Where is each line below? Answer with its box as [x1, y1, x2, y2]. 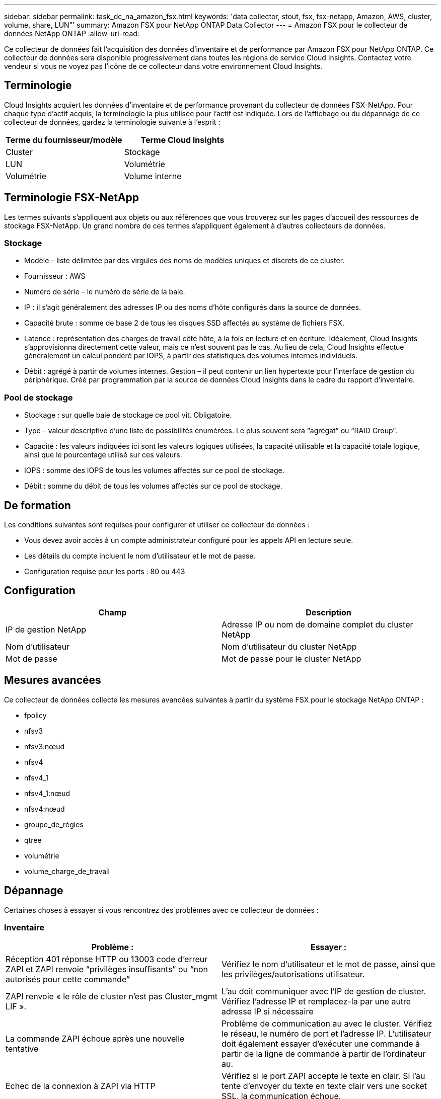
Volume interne [124, 171, 182, 181]
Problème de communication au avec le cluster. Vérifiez [222, 1018, 432, 1029]
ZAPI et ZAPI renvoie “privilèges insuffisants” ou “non [6, 964, 208, 975]
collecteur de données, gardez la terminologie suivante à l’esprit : [4, 117, 220, 126]
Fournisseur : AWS [24, 272, 86, 281]
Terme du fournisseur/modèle [6, 134, 122, 145]
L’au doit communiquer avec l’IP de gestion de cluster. [222, 986, 426, 997]
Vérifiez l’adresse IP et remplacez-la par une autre [222, 996, 411, 1007]
